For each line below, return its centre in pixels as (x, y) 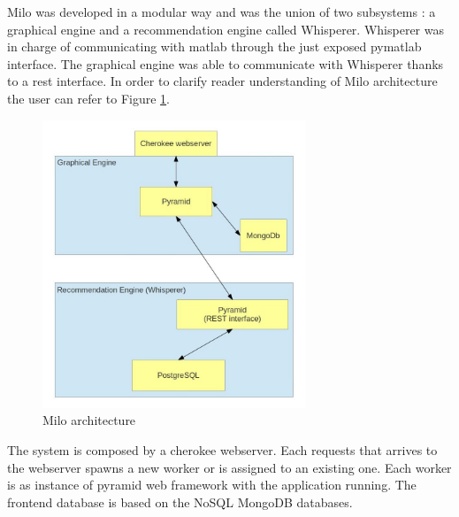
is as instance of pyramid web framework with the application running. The (212, 485)
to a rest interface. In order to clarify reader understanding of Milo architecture (222, 81)
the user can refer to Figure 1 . (88, 98)
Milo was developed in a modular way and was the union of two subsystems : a (222, 12)
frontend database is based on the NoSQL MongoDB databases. (180, 502)
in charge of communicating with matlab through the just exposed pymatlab (214, 46)
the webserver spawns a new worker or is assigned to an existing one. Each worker (229, 467)
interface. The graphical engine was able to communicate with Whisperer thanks (226, 63)
